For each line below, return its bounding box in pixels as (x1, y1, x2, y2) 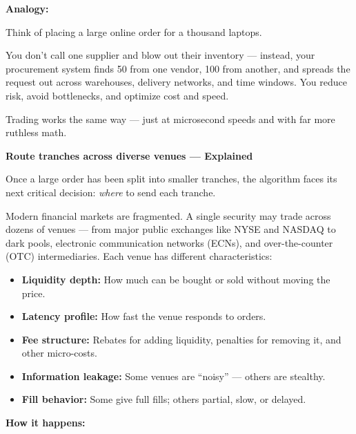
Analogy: (6, 1, 49, 15)
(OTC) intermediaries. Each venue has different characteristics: (6, 249, 273, 263)
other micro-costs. (21, 346, 97, 360)
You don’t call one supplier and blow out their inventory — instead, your (6, 48, 315, 62)
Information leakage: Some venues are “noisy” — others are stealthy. (21, 368, 326, 383)
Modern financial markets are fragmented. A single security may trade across (6, 208, 331, 223)
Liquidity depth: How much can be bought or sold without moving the (21, 272, 330, 286)
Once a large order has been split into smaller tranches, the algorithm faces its (6, 171, 337, 186)
